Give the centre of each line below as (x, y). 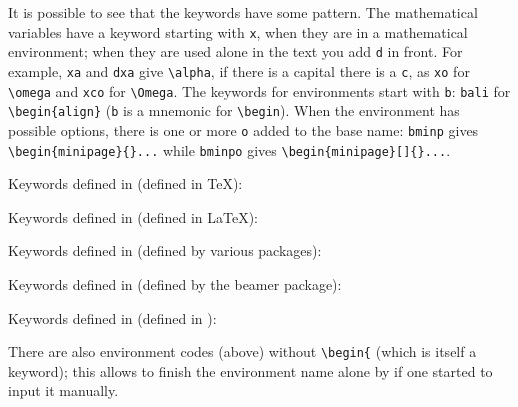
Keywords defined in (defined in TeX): (125, 183)
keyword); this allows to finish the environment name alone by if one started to (250, 370)
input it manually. (63, 390)
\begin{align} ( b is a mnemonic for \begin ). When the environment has (234, 110)
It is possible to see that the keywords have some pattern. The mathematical (243, 12)
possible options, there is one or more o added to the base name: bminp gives (243, 129)
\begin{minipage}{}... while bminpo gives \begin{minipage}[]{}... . (229, 149)
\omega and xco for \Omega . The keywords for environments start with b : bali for (259, 90)
